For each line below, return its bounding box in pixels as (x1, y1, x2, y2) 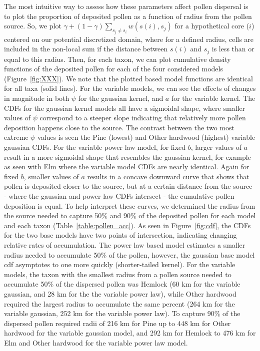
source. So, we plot (4, 20, 61, 31)
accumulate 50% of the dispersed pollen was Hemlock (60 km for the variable (4, 279, 240, 289)
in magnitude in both (4, 93, 69, 103)
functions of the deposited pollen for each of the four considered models (4, 63, 223, 74)
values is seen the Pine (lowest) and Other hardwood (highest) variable (37, 132, 255, 142)
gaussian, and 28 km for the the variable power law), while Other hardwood (4, 288, 236, 299)
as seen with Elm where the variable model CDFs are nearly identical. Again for (4, 161, 249, 172)
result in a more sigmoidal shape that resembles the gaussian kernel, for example (4, 151, 251, 162)
